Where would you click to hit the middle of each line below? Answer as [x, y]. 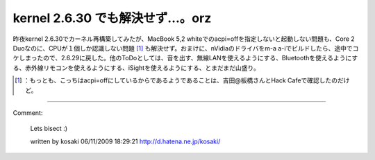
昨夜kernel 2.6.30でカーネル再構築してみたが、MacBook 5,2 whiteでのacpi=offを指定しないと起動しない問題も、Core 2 [184, 39]
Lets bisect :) [49, 129]
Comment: [28, 113]
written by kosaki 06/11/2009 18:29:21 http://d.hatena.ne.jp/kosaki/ [125, 141]
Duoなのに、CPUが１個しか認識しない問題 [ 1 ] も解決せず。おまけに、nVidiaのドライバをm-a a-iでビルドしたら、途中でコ [186, 48]
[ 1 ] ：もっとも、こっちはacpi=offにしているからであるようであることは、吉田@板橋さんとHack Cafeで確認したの [176, 80]
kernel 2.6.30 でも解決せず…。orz [112, 18]
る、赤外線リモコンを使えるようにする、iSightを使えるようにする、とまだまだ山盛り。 [136, 68]
